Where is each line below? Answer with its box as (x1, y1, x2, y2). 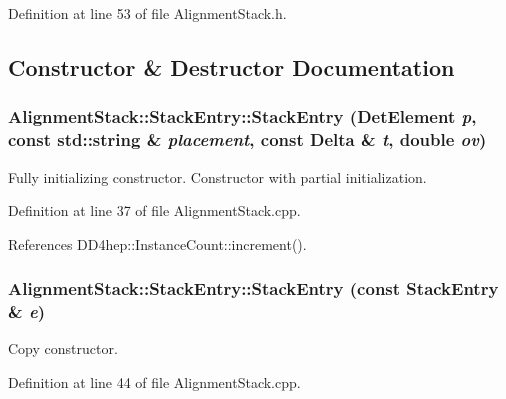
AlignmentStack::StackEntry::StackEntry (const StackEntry (8, 276, 499, 301)
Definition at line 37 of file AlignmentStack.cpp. (8, 200, 301, 221)
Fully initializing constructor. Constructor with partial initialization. (8, 166, 427, 187)
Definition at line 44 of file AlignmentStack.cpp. (8, 372, 301, 393)
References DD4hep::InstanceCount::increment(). (8, 233, 307, 254)
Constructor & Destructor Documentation (8, 51, 455, 82)
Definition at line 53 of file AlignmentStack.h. (8, 3, 287, 23)
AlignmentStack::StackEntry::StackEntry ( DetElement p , (8, 104, 477, 129)
